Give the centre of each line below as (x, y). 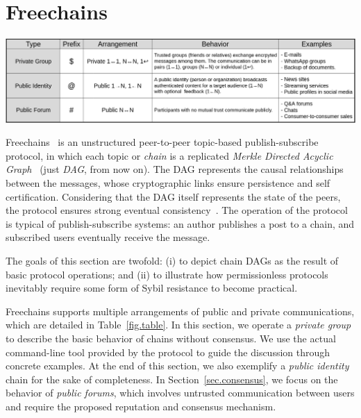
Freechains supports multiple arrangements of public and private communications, (180, 311)
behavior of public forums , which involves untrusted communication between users (180, 393)
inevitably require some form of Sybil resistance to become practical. (152, 288)
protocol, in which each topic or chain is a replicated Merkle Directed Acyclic (169, 155)
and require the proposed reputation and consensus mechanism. (141, 406)
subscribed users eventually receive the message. (108, 237)
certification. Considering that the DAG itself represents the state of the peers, (173, 196)
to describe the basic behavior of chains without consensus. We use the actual (171, 338)
